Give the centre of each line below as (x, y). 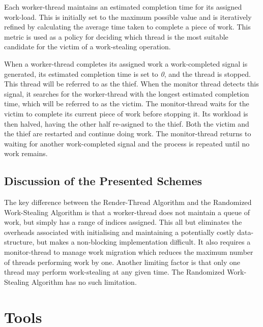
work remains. (26, 153)
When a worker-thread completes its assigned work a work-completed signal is (126, 63)
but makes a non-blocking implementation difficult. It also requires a (143, 242)
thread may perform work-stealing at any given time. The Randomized (114, 272)
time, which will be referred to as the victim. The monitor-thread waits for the (127, 103)
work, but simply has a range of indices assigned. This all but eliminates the (123, 222)
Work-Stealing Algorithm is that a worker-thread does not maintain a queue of (127, 212)
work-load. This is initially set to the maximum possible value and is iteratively (128, 17)
